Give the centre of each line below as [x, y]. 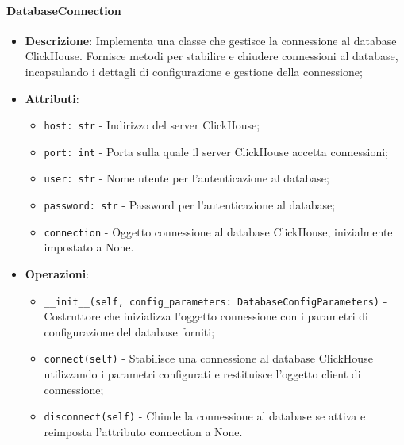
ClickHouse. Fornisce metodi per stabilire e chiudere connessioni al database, [212, 56]
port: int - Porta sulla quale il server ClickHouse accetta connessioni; [216, 151]
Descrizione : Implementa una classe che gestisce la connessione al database [211, 40]
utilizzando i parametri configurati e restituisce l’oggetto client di [202, 374]
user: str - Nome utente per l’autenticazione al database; [187, 178]
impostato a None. [89, 247]
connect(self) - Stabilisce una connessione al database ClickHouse [208, 358]
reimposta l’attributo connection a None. [143, 431]
